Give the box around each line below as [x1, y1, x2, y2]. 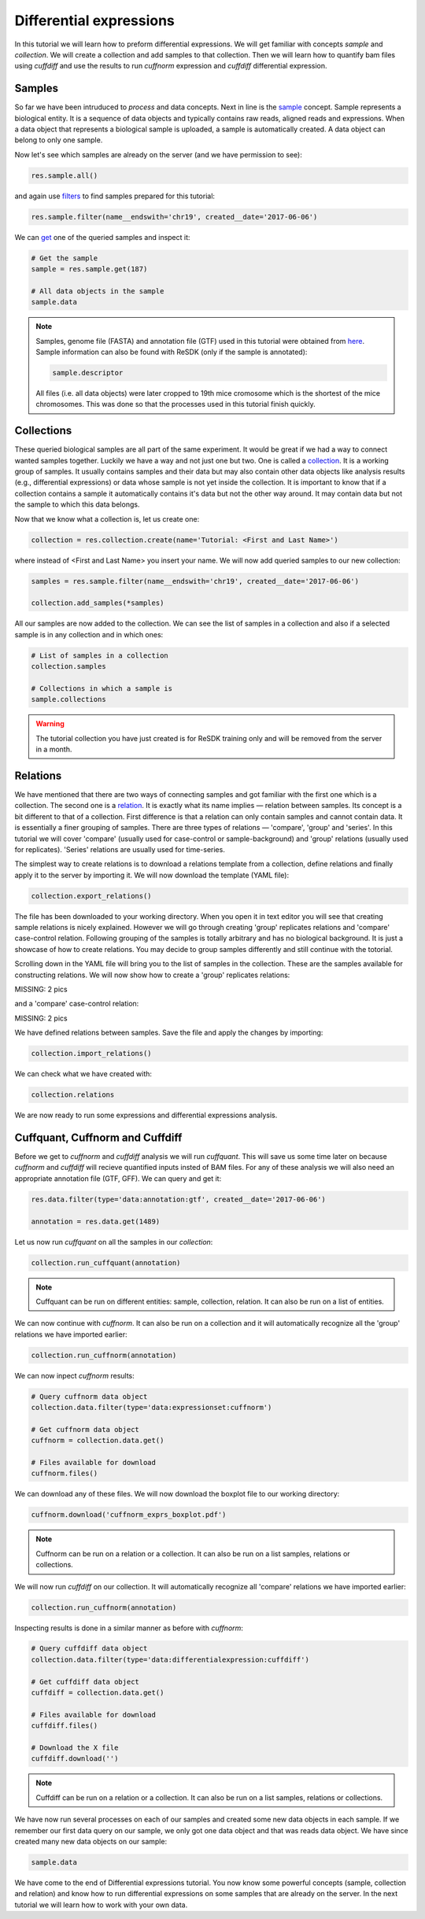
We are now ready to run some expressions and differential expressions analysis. [14, 1110, 278, 1120]
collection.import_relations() [31, 1049, 153, 1058]
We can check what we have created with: [14, 1069, 153, 1079]
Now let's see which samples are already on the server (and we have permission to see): [14, 149, 302, 159]
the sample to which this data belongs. [14, 500, 140, 509]
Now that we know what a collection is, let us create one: [14, 514, 200, 523]
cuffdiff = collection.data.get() [31, 1688, 164, 1697]
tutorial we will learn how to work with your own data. [14, 1900, 188, 1910]
